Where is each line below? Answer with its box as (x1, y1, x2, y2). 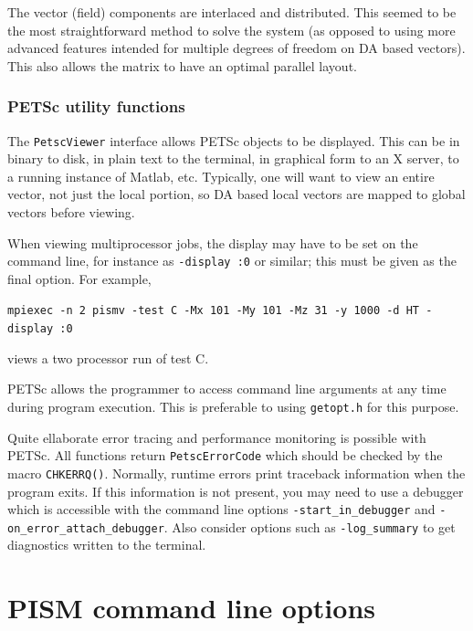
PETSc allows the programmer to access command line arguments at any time (7, 379, 447, 398)
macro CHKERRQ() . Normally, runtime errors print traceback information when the (7, 463, 466, 482)
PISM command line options (7, 589, 376, 626)
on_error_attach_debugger (7, 521, 164, 535)
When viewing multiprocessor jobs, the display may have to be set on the (7, 233, 418, 252)
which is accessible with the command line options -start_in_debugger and (7, 500, 436, 519)
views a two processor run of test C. (7, 348, 209, 367)
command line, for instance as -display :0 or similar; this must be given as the (7, 251, 457, 270)
